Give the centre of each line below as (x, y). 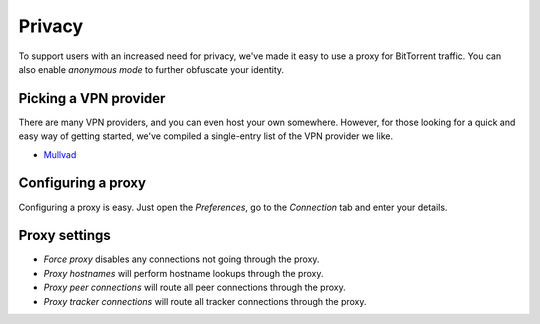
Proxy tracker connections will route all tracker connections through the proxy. (205, 301)
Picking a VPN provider (92, 98)
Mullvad (60, 154)
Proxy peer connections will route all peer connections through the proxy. (194, 287)
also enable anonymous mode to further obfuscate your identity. (151, 69)
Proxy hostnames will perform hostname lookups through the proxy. (183, 273)
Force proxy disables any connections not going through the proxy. (181, 259)
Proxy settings (65, 235)
